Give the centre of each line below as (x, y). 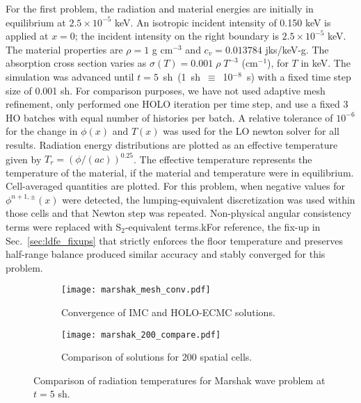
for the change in (42, 131)
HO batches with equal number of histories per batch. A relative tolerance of (169, 117)
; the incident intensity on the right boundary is (177, 36)
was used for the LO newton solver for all (251, 131)
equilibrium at (36, 22)
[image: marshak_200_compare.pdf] (141, 335)
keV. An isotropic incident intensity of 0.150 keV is (223, 22)
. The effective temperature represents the (223, 159)
